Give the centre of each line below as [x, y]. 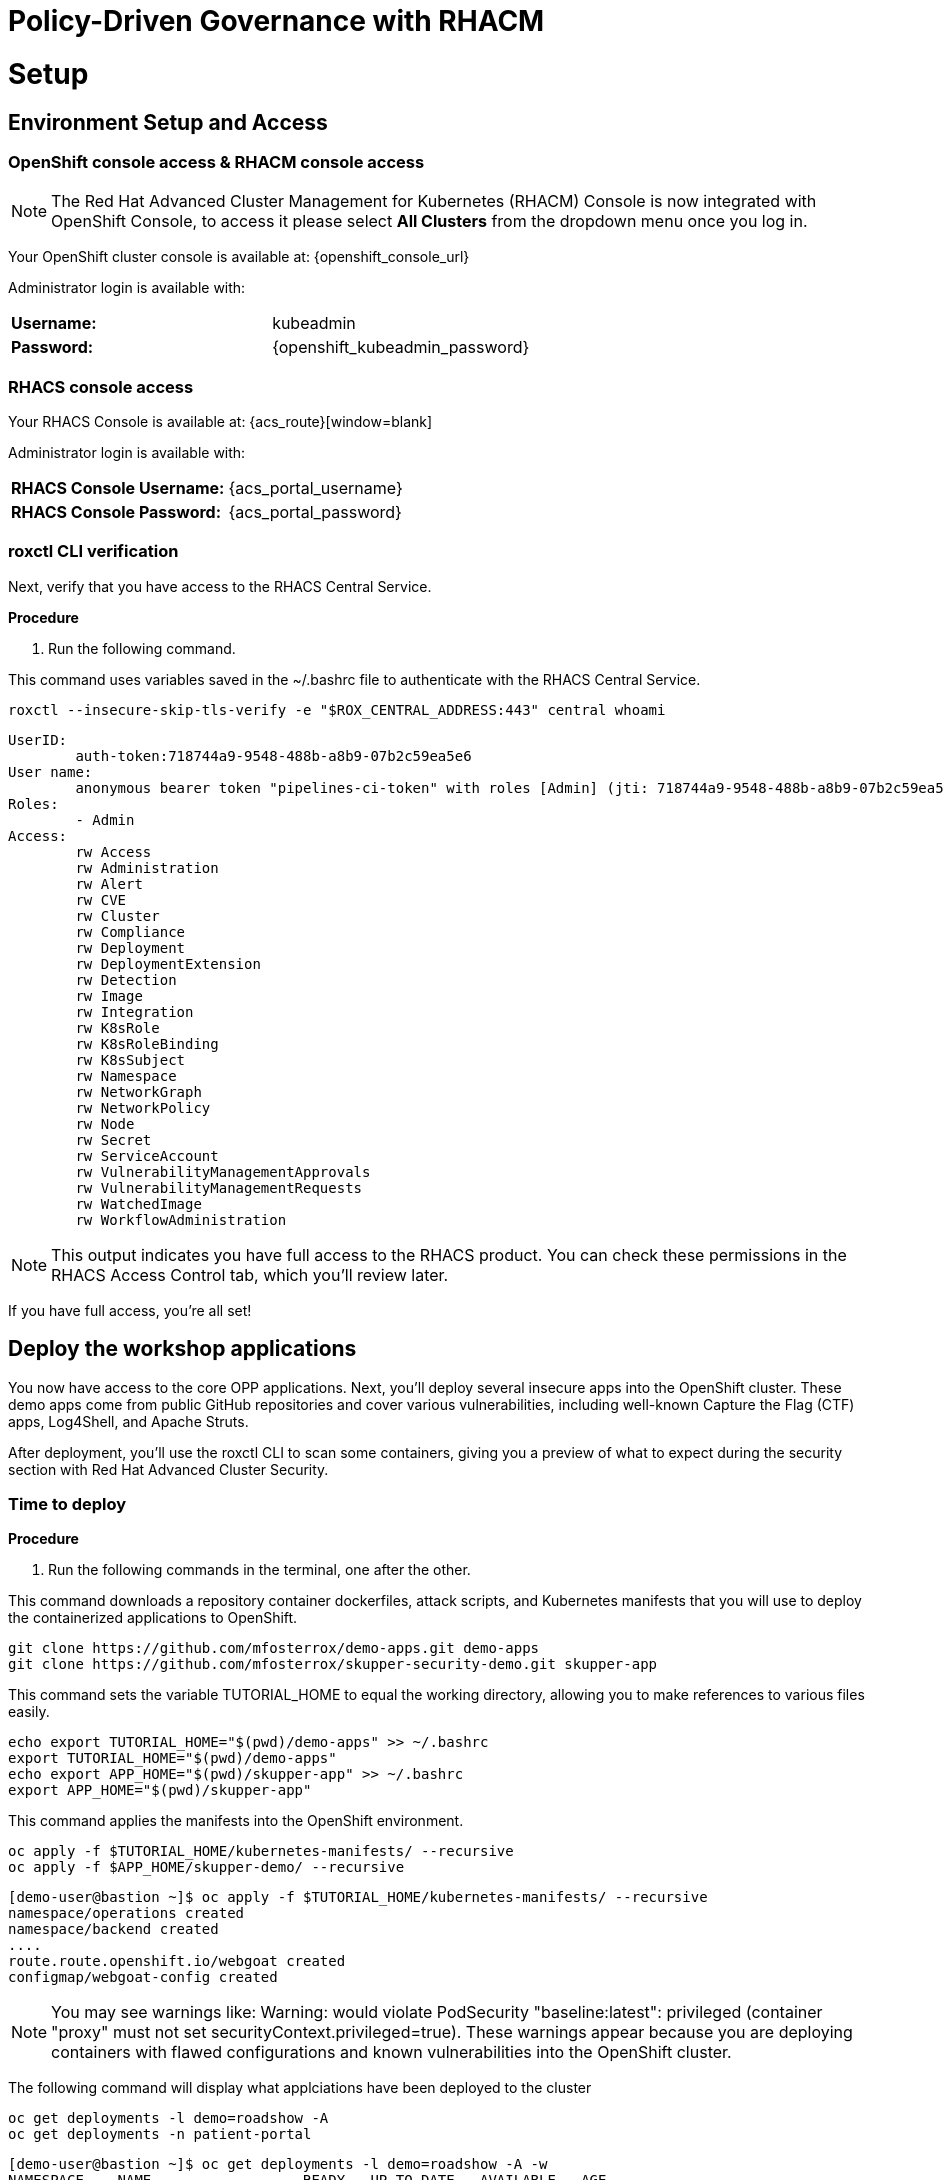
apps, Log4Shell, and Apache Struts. [128, 1421]
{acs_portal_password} [315, 512]
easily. [29, 1712]
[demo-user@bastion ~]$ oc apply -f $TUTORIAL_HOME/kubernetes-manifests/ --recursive [358, 1897]
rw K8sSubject [130, 1059]
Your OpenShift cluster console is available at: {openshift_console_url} [239, 257]
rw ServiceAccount [147, 1155]
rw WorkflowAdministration [181, 1219]
